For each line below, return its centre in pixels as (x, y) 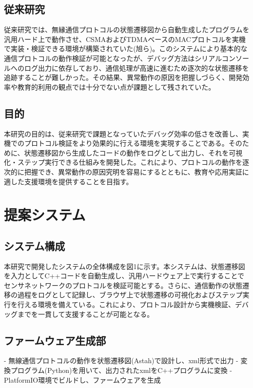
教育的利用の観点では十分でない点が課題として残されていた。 (116, 87)
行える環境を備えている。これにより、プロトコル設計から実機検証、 (126, 304)
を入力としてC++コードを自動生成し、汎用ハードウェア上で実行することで (124, 276)
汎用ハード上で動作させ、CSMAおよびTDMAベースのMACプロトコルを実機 (125, 39)
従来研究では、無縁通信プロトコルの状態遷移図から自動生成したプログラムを (127, 29)
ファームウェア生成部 (55, 340)
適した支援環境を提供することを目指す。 (68, 181)
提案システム (45, 215)
